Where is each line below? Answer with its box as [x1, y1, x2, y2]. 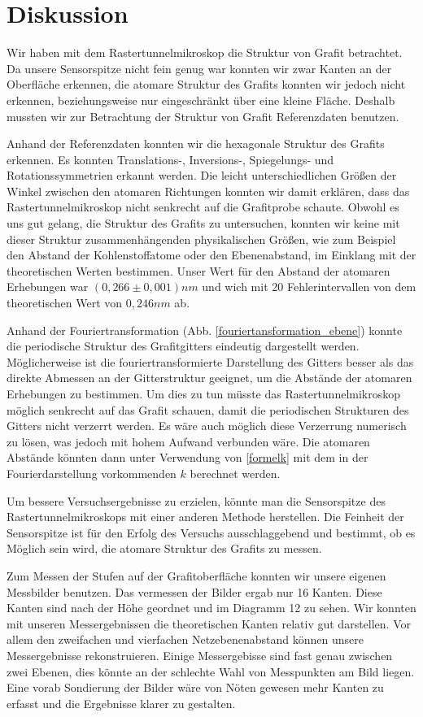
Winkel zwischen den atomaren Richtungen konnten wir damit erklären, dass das [7, 182, 410, 199]
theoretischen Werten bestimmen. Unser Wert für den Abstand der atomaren [7, 262, 390, 279]
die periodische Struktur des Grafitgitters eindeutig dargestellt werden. [7, 337, 360, 354]
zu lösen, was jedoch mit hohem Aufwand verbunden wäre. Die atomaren [7, 432, 370, 450]
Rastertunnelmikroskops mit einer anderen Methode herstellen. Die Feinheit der [7, 508, 404, 525]
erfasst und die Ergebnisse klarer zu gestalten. [7, 694, 236, 711]
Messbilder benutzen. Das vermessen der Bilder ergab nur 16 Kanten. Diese [7, 583, 382, 600]
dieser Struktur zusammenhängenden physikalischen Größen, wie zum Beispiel [7, 230, 396, 247]
